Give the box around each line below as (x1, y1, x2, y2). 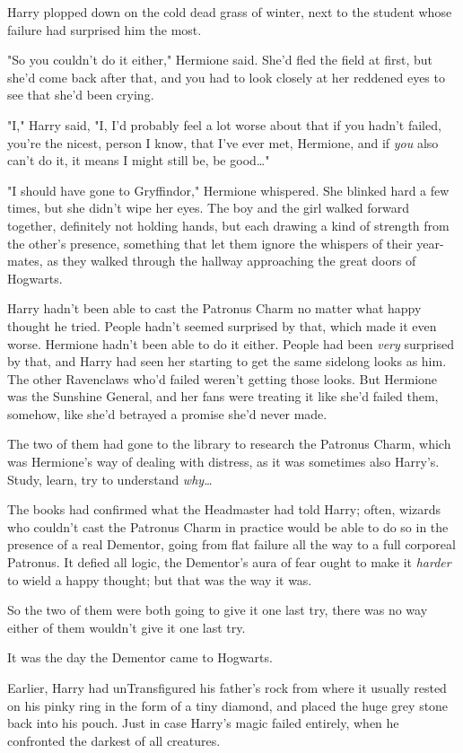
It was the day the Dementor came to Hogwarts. (7, 648, 273, 667)
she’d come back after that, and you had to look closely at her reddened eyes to (7, 67, 445, 86)
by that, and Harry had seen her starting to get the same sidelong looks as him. (7, 352, 447, 371)
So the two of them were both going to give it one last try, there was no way (7, 600, 428, 619)
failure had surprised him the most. (7, 20, 202, 39)
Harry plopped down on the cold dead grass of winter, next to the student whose (7, 3, 452, 21)
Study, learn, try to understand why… (7, 469, 213, 488)
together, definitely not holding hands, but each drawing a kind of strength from (7, 215, 450, 234)
